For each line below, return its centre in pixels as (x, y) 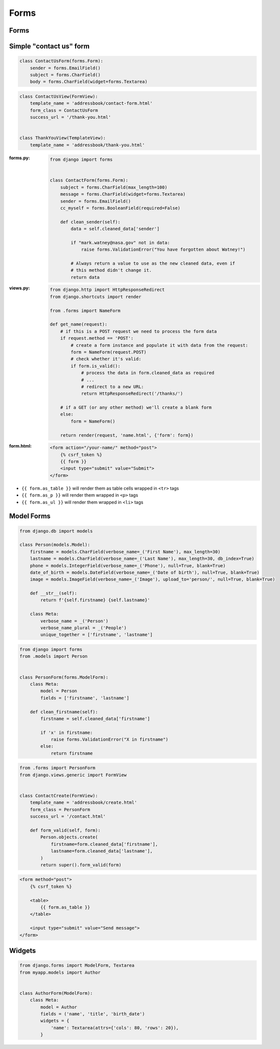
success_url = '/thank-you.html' (70, 117)
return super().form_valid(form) (81, 865)
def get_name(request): (79, 324)
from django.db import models (56, 531)
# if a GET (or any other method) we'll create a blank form (136, 408)
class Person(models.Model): (55, 545)
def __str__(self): (54, 593)
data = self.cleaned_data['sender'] (115, 229)
